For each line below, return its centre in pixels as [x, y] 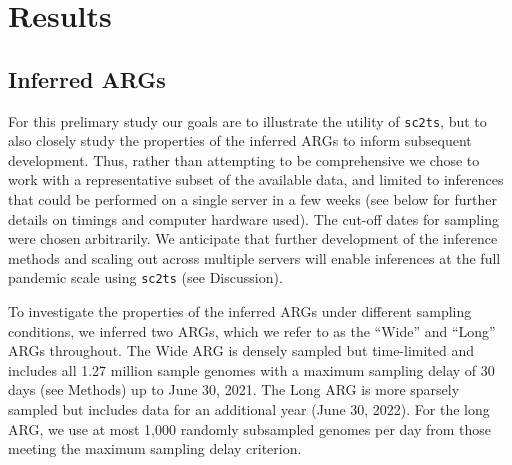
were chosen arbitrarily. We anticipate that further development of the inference [253, 238]
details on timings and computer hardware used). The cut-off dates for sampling [253, 218]
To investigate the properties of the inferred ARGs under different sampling [240, 311]
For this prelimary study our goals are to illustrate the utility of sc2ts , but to [247, 120]
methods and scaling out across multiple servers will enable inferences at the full [254, 257]
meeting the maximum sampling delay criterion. [155, 448]
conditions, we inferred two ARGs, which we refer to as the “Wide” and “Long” [252, 330]
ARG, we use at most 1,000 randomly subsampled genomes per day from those [250, 428]
